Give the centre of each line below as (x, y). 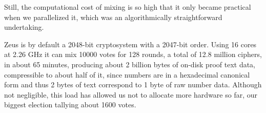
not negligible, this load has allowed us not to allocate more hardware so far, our (131, 94)
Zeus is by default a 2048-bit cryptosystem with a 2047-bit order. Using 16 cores (130, 44)
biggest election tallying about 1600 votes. (70, 105)
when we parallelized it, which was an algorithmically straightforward (113, 17)
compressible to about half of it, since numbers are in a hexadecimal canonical (127, 74)
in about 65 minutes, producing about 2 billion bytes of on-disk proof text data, (130, 64)
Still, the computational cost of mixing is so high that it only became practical (128, 7)
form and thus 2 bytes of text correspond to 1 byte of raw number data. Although (133, 84)
